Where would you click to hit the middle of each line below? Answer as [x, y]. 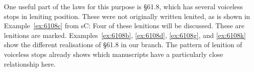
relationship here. [30, 63]
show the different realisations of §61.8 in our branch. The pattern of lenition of [123, 45]
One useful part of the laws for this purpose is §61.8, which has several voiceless [124, 6]
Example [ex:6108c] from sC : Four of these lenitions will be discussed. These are [124, 26]
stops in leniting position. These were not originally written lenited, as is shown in [127, 16]
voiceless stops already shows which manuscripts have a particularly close [114, 54]
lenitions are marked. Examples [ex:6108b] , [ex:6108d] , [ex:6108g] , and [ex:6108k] [125, 35]
